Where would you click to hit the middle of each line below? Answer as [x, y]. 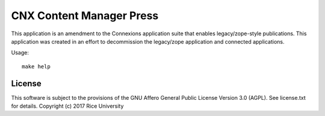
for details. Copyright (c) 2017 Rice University [67, 106]
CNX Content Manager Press [85, 16]
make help [36, 66]
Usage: [20, 53]
